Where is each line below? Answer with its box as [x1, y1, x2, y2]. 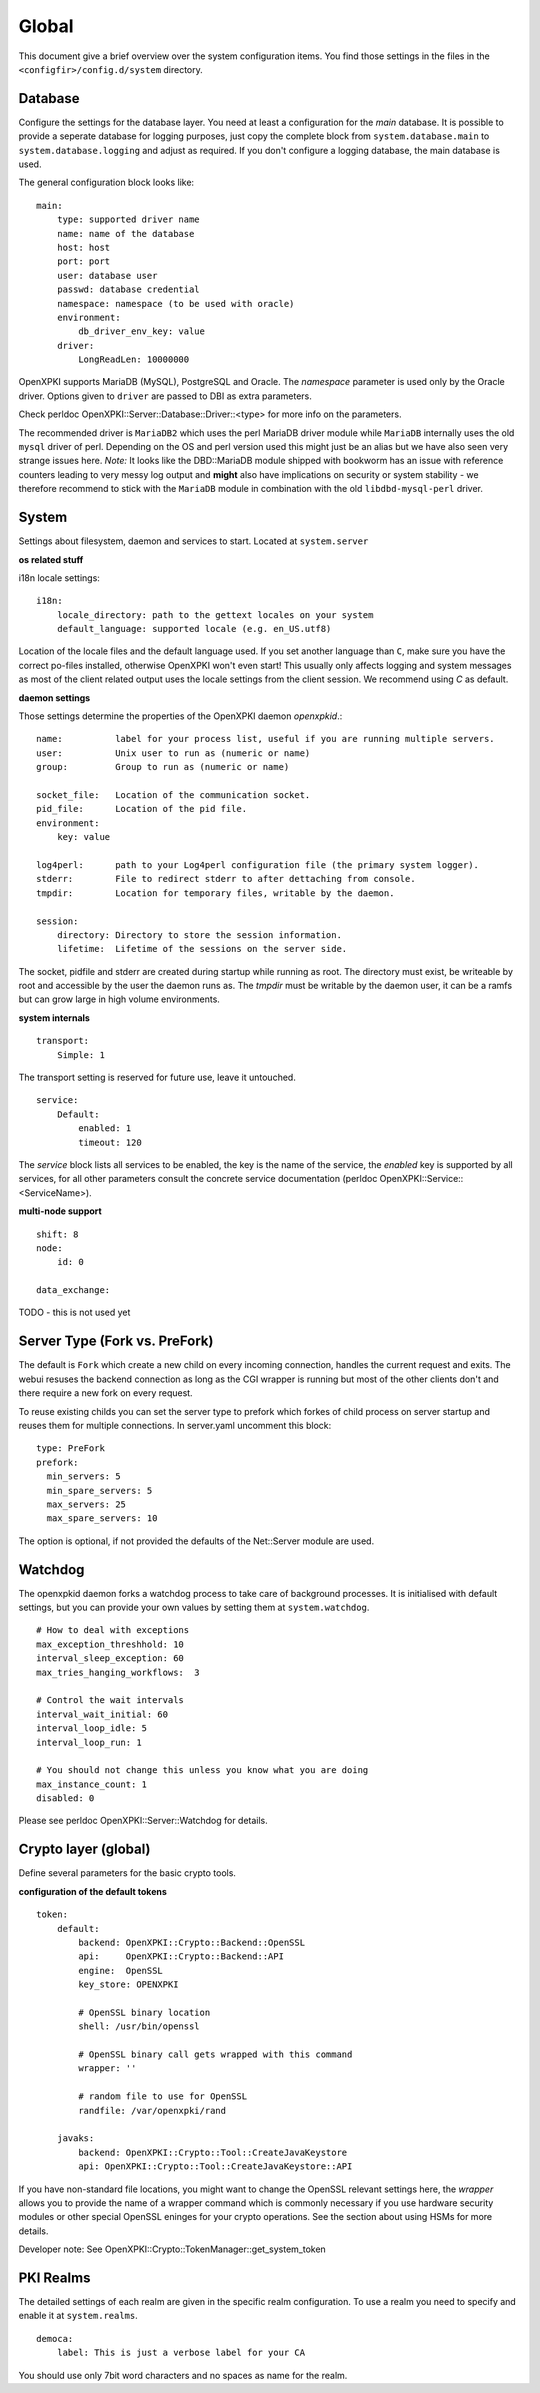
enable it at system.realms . [18, 2310, 139, 2322]
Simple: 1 [56, 1049, 105, 1060]
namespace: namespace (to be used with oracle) [56, 298, 295, 309]
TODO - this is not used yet [18, 1306, 131, 1319]
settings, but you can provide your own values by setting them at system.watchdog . [18, 1601, 370, 1613]
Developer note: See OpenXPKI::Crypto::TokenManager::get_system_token [18, 2243, 327, 2255]
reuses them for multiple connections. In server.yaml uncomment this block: [18, 1419, 332, 1431]
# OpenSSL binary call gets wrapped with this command [78, 2049, 353, 2060]
